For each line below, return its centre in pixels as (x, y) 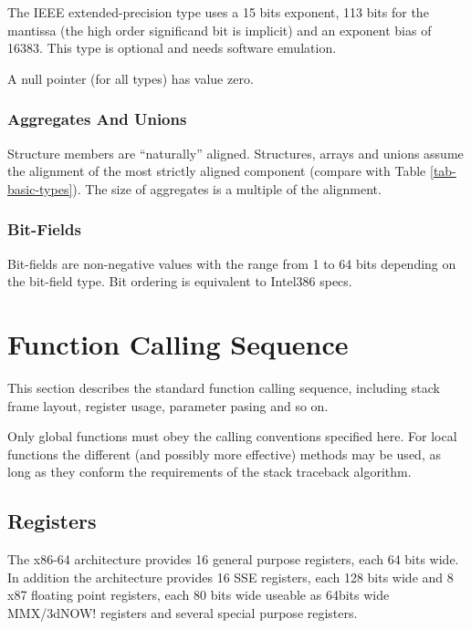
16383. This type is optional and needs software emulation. (172, 48)
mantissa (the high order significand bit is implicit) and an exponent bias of (220, 30)
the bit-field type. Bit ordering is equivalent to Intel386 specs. (180, 281)
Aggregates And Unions (97, 119)
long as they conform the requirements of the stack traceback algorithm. (209, 472)
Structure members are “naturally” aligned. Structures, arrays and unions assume (235, 153)
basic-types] (40, 188)
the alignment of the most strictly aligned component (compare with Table (217, 171)
